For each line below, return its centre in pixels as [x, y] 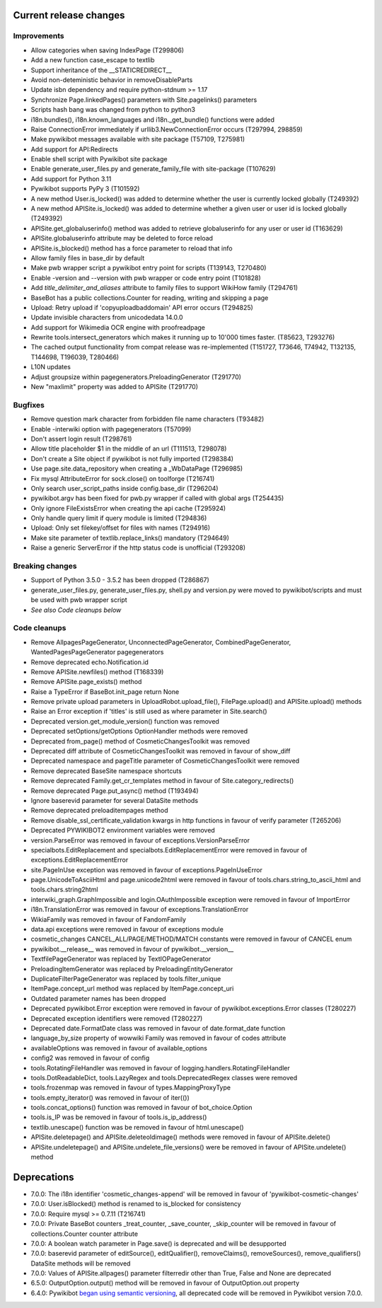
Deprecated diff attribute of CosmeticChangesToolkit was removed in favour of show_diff [161, 751]
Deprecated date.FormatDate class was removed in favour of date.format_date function [158, 1028]
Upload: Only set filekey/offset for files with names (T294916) [121, 528]
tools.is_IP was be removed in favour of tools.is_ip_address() [119, 1117]
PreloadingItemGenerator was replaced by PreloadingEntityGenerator [132, 968]
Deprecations [44, 1177]
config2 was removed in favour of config [90, 1058]
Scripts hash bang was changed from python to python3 [113, 110]
